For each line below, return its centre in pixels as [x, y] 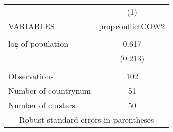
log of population [38, 44]
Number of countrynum [50, 90]
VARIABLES [32, 26]
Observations [31, 76]
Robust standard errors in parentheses [87, 120]
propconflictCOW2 [132, 26]
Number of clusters [42, 105]
